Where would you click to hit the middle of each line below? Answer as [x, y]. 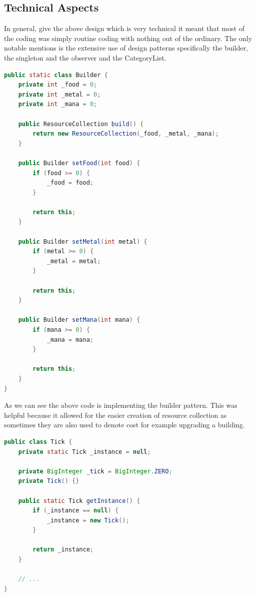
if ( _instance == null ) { [76, 511]
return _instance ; [63, 550]
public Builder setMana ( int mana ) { [79, 320]
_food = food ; [70, 183]
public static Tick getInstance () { [79, 501]
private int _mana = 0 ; [58, 104]
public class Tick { [38, 442]
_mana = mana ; [70, 340]
